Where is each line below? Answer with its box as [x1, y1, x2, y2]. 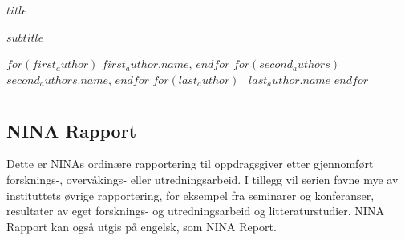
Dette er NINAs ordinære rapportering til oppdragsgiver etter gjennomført [6, 155, 374, 172]
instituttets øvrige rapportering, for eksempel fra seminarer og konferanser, [6, 186, 375, 203]
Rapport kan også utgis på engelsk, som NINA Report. [6, 218, 277, 234]
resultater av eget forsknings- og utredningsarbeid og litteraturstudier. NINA [6, 202, 384, 219]
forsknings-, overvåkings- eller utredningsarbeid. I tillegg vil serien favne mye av [6, 170, 399, 187]
